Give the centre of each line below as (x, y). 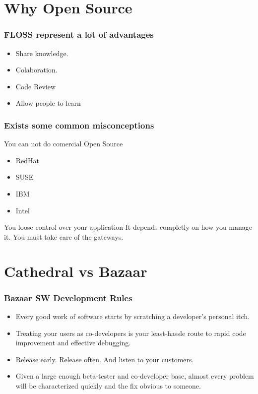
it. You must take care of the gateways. (64, 236)
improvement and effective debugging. (73, 343)
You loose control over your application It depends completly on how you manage (128, 227)
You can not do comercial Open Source (64, 144)
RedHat (28, 160)
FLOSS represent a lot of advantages (79, 34)
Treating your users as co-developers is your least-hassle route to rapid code (131, 333)
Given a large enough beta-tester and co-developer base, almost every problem (135, 376)
